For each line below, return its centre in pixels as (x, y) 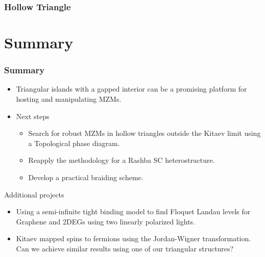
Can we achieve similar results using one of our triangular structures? (125, 248)
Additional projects (34, 194)
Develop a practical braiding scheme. (86, 177)
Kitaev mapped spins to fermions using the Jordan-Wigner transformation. (134, 238)
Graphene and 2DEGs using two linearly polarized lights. (105, 221)
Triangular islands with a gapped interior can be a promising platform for (131, 89)
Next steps (33, 116)
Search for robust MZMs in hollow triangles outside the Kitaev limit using (144, 133)
